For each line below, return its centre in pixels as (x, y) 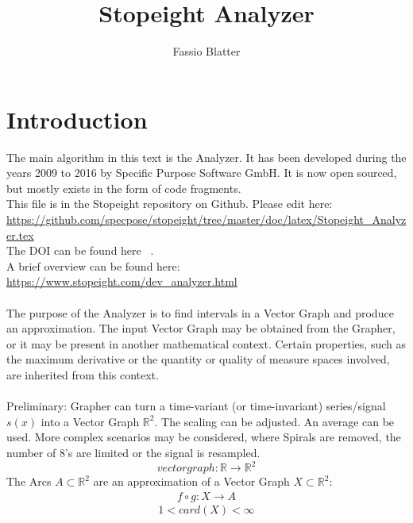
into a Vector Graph (90, 421)
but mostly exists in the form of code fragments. (124, 188)
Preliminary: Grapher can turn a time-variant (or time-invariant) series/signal (196, 406)
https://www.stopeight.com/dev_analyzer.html (122, 281)
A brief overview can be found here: (93, 265)
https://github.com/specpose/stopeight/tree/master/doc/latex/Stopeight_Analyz (206, 219)
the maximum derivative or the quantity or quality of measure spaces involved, (198, 359)
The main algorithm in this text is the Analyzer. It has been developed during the (206, 157)
